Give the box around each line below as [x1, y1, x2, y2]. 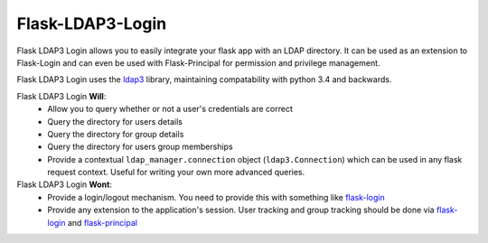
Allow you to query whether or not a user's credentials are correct [47, 104, 294, 115]
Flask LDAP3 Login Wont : [16, 179, 113, 190]
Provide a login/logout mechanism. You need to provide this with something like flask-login [47, 192, 385, 202]
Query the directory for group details [47, 128, 184, 139]
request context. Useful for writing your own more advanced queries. [47, 167, 305, 178]
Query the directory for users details [47, 116, 183, 126]
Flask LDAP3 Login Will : [16, 90, 107, 101]
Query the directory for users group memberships [47, 141, 234, 153]
